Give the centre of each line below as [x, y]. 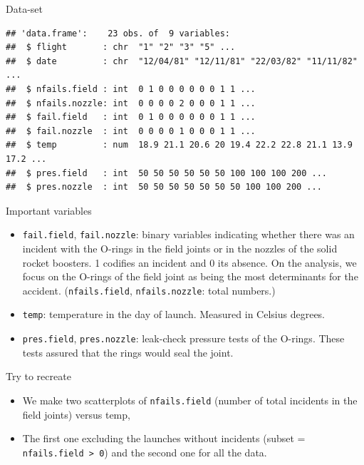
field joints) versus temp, [76, 414]
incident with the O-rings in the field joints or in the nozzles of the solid [180, 248]
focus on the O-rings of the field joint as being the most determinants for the [190, 276]
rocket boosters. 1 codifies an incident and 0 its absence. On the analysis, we [189, 262]
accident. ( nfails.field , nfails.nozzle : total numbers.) [149, 290]
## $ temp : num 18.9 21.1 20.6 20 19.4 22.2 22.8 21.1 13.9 [179, 145]
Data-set [24, 9]
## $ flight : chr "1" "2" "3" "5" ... [121, 47]
